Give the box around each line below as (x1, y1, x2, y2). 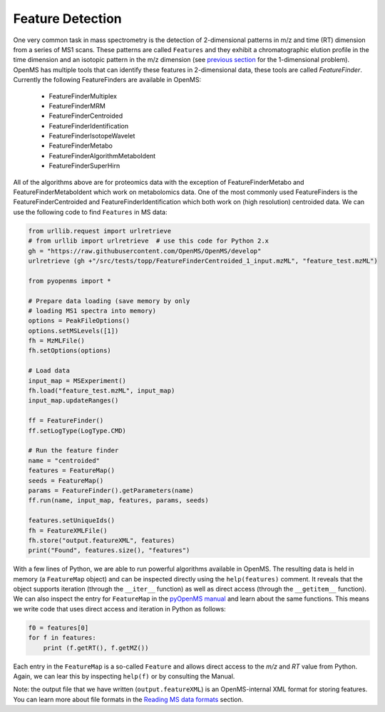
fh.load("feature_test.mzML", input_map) (28, 387, 175, 395)
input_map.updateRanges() (28, 397, 119, 405)
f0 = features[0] (28, 624, 89, 631)
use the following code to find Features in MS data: (13, 208, 168, 216)
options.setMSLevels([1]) (28, 327, 119, 335)
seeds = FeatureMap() (28, 477, 104, 484)
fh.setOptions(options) (28, 347, 112, 355)
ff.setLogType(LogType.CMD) (28, 427, 126, 434)
